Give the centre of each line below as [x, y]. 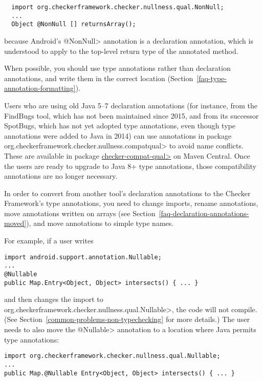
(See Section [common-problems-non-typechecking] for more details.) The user [127, 319]
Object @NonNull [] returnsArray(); [74, 24]
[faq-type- [212, 78]
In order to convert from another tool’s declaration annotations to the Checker [127, 193]
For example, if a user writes [49, 241]
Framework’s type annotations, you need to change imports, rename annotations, [131, 203]
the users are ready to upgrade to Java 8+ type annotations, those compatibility [130, 166]
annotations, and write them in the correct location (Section [99, 78]
